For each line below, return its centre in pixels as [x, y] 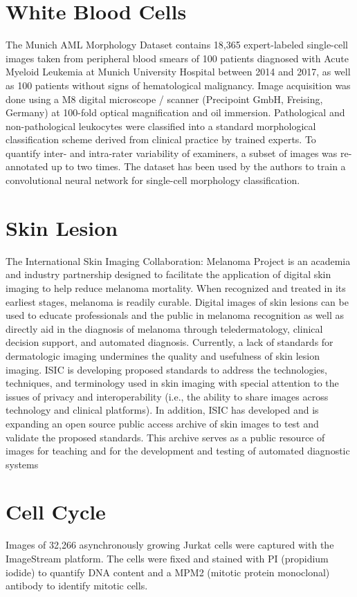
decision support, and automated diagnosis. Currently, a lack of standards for [170, 342]
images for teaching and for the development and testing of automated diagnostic [178, 451]
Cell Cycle [56, 512]
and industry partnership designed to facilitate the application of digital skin [168, 274]
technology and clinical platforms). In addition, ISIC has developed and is [162, 410]
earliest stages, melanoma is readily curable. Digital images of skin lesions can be [177, 301]
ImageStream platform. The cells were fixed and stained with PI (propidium [167, 558]
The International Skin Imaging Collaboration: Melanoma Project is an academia [178, 260]
